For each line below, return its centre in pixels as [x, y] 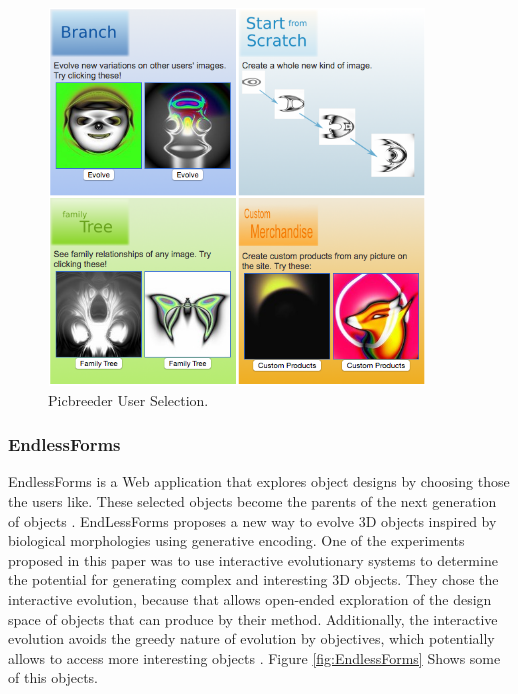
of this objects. [53, 677]
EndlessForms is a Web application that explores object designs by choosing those [259, 481]
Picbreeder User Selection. [128, 399]
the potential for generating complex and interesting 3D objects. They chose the [253, 579]
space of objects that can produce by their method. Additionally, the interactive [253, 618]
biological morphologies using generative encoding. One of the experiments [236, 540]
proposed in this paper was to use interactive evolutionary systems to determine [253, 559]
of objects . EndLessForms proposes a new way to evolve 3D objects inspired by [252, 520]
